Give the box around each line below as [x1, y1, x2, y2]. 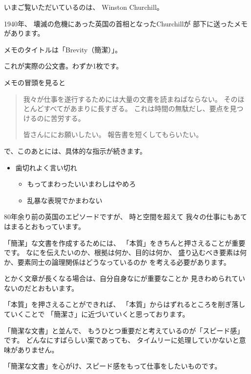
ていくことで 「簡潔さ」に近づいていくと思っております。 [4, 309, 189, 319]
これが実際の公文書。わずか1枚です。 [4, 61, 123, 71]
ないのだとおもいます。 [4, 282, 79, 293]
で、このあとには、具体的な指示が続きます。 [4, 145, 147, 156]
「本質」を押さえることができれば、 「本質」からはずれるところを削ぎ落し [4, 299, 246, 309]
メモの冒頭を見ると [4, 77, 65, 87]
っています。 [44, 221, 85, 231]
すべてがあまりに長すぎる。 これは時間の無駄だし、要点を [43, 103, 230, 114]
